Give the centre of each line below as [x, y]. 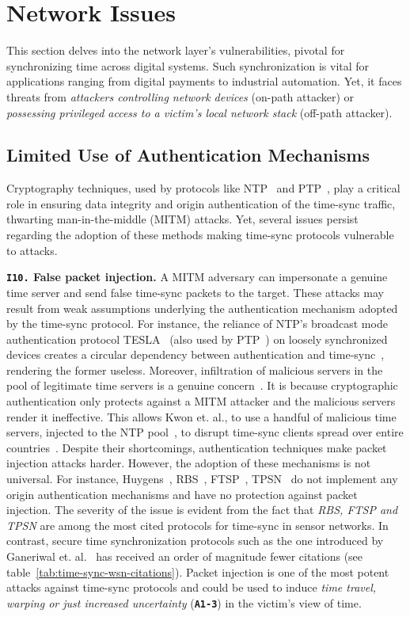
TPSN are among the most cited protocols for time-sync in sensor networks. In [197, 525]
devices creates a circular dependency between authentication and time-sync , [196, 354]
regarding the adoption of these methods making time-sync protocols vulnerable [200, 235]
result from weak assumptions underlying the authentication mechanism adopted [202, 308]
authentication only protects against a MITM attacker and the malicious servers [201, 401]
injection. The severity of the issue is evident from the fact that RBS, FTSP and [202, 510]
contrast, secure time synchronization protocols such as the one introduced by [195, 541]
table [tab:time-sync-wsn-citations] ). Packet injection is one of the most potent [198, 571]
